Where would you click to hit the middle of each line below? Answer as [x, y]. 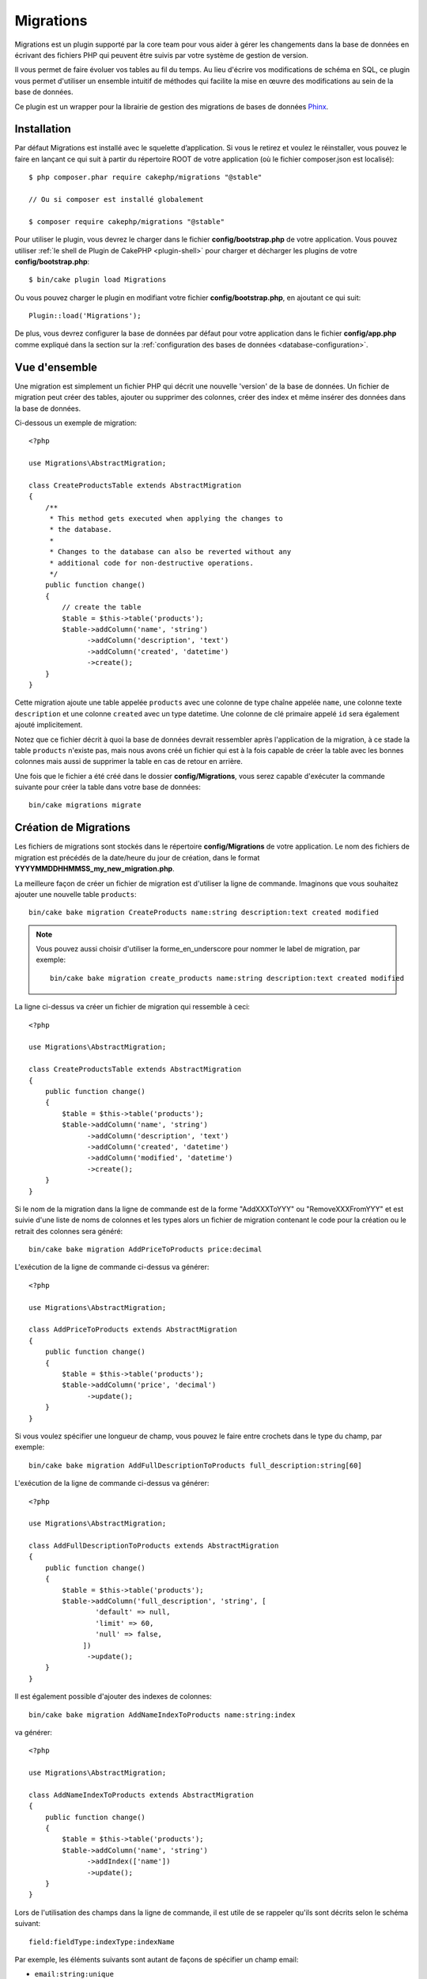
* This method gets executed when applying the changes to [166, 519]
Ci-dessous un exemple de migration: [76, 423]
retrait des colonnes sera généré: [69, 1231]
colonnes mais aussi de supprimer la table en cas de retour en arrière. [128, 762]
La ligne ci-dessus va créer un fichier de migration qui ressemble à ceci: [132, 1007]
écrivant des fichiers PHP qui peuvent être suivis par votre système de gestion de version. [161, 55]
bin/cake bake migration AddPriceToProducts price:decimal [145, 1250]
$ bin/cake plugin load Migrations [98, 280]
